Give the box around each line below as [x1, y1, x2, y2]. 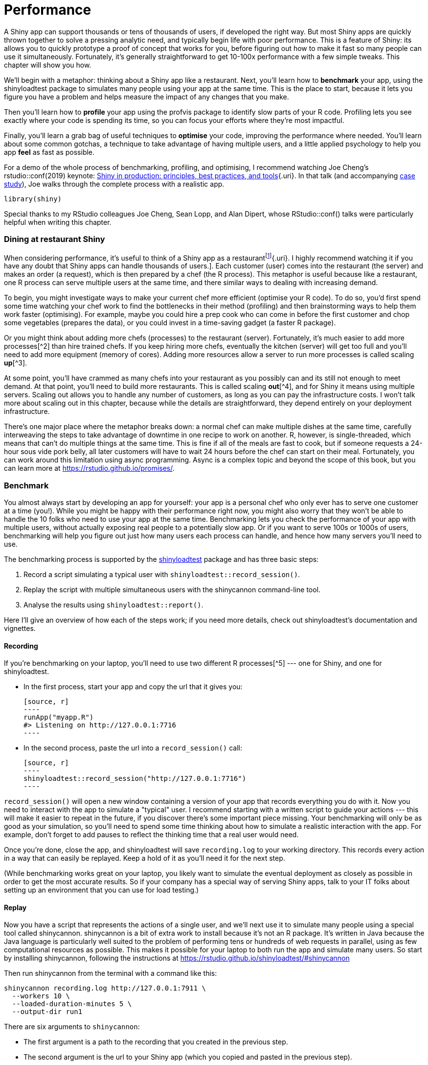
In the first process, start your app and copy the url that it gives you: [23, 682, 243, 691]
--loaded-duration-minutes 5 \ [12, 1000, 132, 1008]
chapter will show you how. [4, 60, 91, 69]
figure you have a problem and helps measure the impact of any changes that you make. [4, 92, 289, 101]
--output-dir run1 [12, 1008, 83, 1016]
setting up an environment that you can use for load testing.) [4, 886, 199, 895]
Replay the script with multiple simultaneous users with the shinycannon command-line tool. [23, 585, 321, 594]
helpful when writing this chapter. [4, 218, 112, 226]
